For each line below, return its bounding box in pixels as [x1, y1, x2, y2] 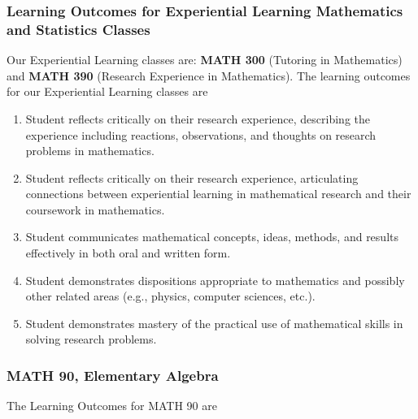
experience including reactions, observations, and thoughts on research [25, 126, 377, 143]
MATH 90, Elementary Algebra [7, 365, 219, 385]
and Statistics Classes [7, 19, 150, 39]
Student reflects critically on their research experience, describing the [25, 110, 371, 127]
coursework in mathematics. [25, 201, 165, 218]
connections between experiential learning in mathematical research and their [25, 185, 411, 202]
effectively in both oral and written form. [25, 244, 231, 261]
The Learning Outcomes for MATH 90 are [7, 397, 217, 414]
